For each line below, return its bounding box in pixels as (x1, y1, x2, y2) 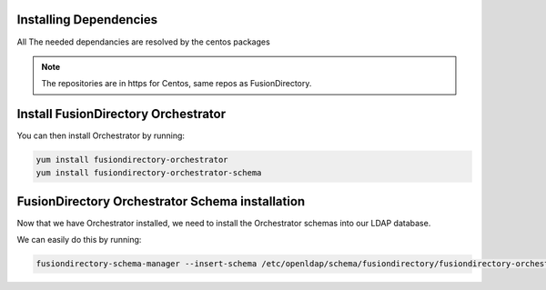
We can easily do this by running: (16, 235, 142, 245)
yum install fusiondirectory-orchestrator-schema (35, 167, 262, 177)
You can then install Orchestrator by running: (16, 130, 186, 141)
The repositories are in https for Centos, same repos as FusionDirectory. (41, 78, 312, 89)
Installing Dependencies (16, 12, 158, 27)
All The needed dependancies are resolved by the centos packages (16, 36, 270, 47)
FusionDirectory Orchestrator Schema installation (16, 194, 306, 209)
